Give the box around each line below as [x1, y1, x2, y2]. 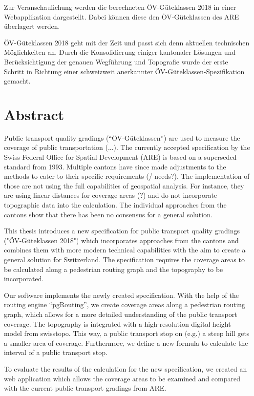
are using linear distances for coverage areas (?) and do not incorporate [4, 190, 217, 200]
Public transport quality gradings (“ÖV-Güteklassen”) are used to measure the [4, 132, 240, 143]
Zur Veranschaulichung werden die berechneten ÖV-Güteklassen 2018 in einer [4, 2, 236, 12]
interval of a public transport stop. [4, 347, 107, 357]
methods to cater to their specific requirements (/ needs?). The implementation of [4, 171, 250, 181]
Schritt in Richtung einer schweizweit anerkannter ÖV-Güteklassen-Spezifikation [4, 66, 245, 76]
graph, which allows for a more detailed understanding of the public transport [4, 309, 237, 319]
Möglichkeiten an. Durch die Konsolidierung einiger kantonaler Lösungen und [4, 47, 236, 57]
